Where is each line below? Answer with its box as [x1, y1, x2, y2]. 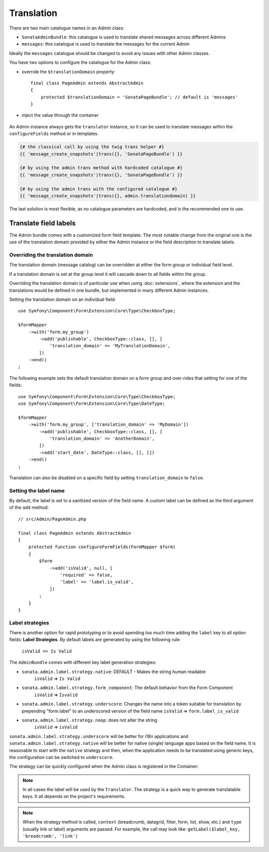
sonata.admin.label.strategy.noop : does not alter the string [21, 717, 158, 723]
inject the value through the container [21, 112, 99, 118]
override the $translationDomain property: [21, 68, 116, 74]
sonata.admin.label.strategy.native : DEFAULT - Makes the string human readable [21, 669, 206, 675]
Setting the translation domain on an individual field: [9, 296, 116, 302]
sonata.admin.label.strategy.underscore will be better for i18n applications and [9, 733, 189, 739]
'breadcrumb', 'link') [22, 834, 78, 839]
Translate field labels [9, 219, 76, 227]
